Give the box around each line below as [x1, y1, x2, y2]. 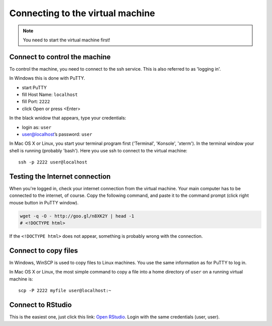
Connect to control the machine [9, 52, 111, 61]
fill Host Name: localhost [22, 91, 78, 98]
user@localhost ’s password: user [22, 131, 93, 137]
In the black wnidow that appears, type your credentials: [9, 115, 126, 121]
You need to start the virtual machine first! [23, 37, 110, 43]
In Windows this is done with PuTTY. [9, 75, 86, 81]
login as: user [22, 124, 51, 130]
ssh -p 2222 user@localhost [18, 159, 88, 165]
